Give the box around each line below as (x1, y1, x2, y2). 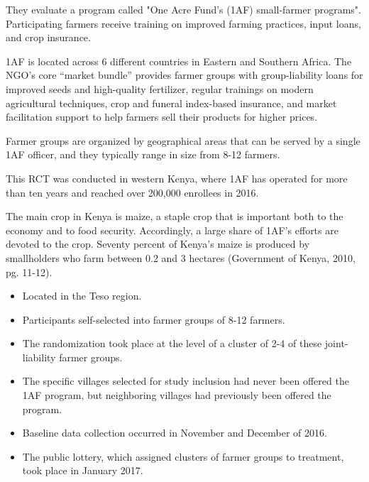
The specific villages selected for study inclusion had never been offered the (22, 373, 349, 388)
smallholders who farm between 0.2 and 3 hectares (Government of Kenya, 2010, (6, 250, 356, 265)
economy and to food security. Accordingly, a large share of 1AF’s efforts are (6, 222, 338, 237)
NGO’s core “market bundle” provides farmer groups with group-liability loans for (6, 67, 363, 82)
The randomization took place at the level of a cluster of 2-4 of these (22, 336, 322, 351)
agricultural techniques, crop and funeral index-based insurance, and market (6, 95, 337, 110)
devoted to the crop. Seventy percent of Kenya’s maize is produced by (6, 236, 310, 251)
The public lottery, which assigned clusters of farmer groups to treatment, (22, 449, 344, 464)
